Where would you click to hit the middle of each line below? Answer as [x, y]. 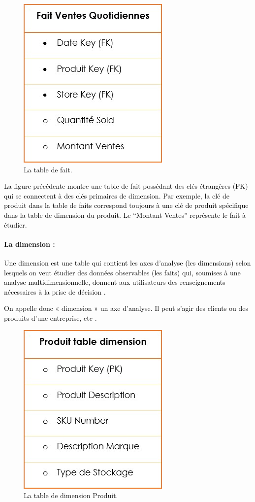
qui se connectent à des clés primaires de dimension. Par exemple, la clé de [117, 195]
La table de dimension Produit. [71, 495]
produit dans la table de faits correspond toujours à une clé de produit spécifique [126, 205]
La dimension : [30, 244]
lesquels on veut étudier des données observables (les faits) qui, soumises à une [122, 272]
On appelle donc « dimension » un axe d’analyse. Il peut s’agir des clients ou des [126, 308]
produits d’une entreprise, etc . [50, 318]
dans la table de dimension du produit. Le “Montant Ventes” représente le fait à [125, 215]
